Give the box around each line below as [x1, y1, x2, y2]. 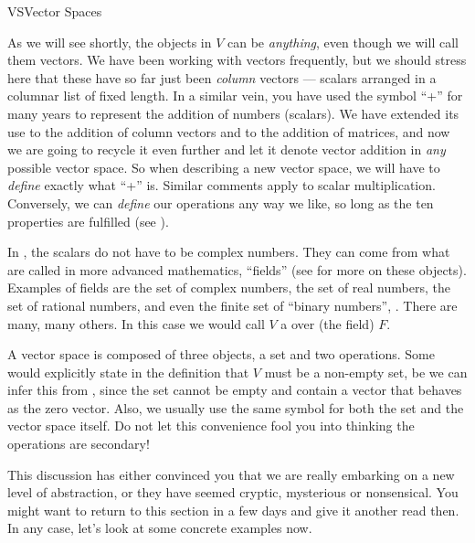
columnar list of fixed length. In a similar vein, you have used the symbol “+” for [7, 86, 463, 105]
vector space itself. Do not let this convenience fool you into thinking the [7, 416, 415, 435]
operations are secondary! [7, 434, 150, 453]
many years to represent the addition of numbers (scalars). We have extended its [7, 103, 459, 122]
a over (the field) [280, 314, 375, 333]
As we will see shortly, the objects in [7, 32, 212, 51]
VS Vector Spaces [7, 2, 102, 20]
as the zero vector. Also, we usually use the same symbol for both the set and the [7, 398, 464, 417]
